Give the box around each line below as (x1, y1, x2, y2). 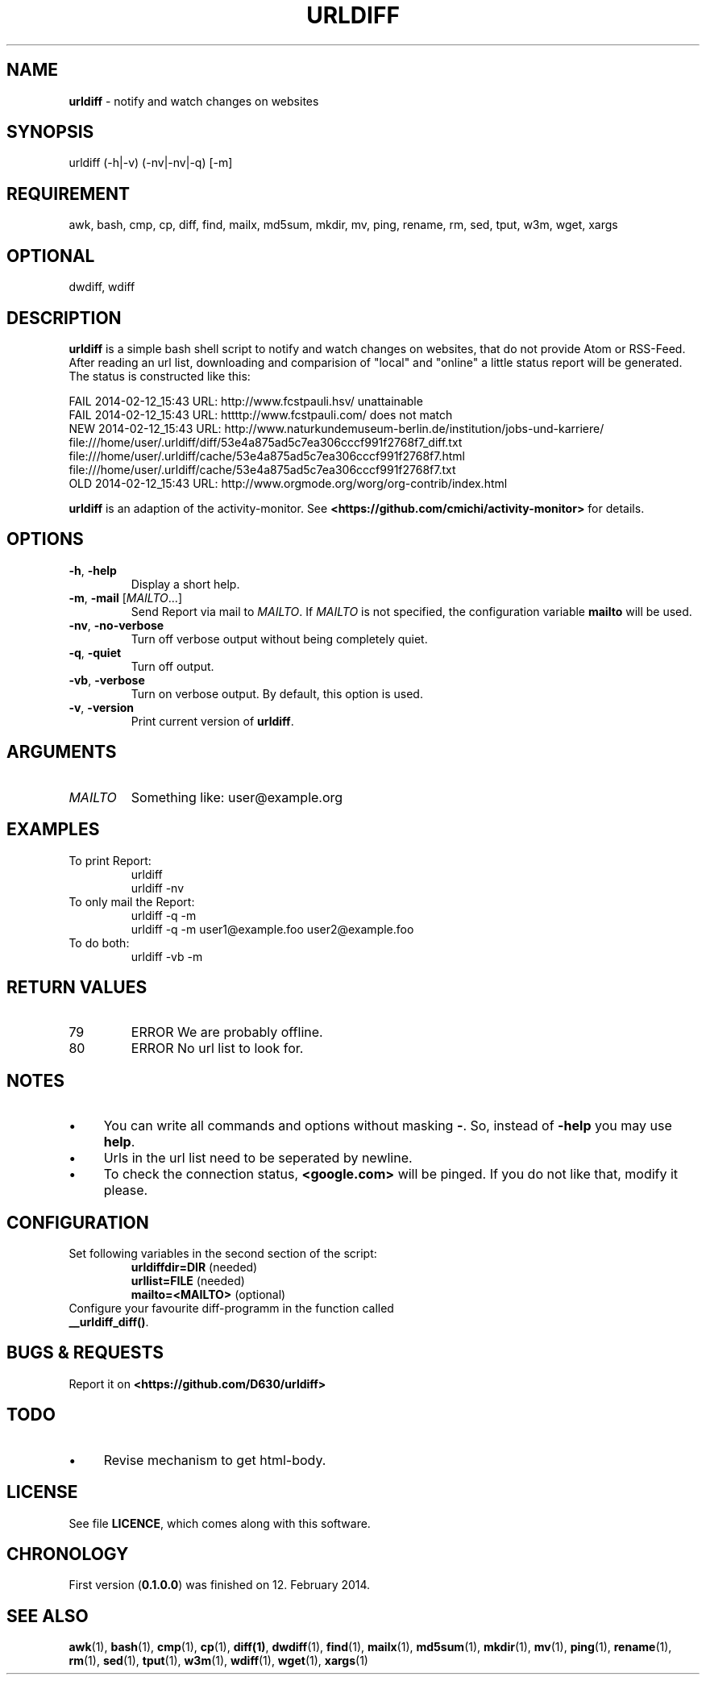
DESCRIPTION (6, 307, 122, 328)
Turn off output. (131, 659, 214, 673)
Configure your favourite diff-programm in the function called (69, 1301, 394, 1316)
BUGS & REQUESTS (6, 1342, 164, 1363)
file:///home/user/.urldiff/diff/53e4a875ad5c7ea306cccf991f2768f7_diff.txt (69, 435, 463, 449)
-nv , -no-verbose (69, 618, 164, 632)
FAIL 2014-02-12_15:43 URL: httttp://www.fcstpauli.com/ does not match (69, 407, 453, 422)
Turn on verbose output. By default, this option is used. (131, 686, 423, 701)
